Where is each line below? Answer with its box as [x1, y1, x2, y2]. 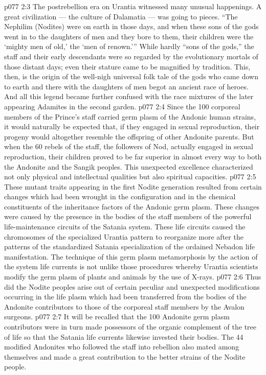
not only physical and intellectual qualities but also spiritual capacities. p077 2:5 [4, 171, 256, 182]
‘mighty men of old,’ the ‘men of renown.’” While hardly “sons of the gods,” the [4, 41, 254, 52]
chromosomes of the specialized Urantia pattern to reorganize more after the [4, 231, 243, 242]
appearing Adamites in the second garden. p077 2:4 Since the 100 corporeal [4, 101, 240, 111]
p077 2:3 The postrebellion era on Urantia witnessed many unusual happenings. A [4, 1, 262, 11]
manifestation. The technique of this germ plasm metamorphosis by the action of [4, 251, 258, 262]
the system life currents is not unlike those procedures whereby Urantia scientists [4, 261, 258, 272]
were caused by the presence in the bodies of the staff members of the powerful [4, 211, 252, 222]
